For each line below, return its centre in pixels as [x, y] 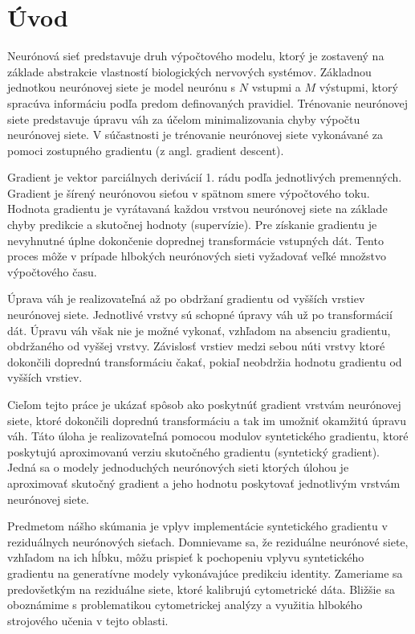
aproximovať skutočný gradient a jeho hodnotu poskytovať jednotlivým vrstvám [204, 483]
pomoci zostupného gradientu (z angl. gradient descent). [146, 150]
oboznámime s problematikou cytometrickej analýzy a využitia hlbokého [185, 605]
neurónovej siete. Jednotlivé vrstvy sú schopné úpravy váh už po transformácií [200, 315]
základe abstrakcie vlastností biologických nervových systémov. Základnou [189, 71]
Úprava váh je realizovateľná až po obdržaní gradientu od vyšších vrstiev [186, 299]
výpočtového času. [52, 271]
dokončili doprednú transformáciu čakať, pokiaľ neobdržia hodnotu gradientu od [205, 361]
